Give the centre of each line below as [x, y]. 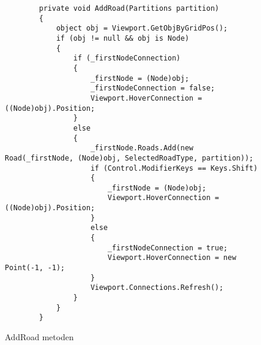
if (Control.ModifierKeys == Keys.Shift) [174, 168]
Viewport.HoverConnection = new [172, 258]
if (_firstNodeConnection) [127, 58]
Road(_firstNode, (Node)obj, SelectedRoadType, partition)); [129, 158]
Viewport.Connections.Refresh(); [157, 288]
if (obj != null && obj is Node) [122, 38]
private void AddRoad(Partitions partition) [129, 8]
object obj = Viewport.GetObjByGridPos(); [142, 28]
